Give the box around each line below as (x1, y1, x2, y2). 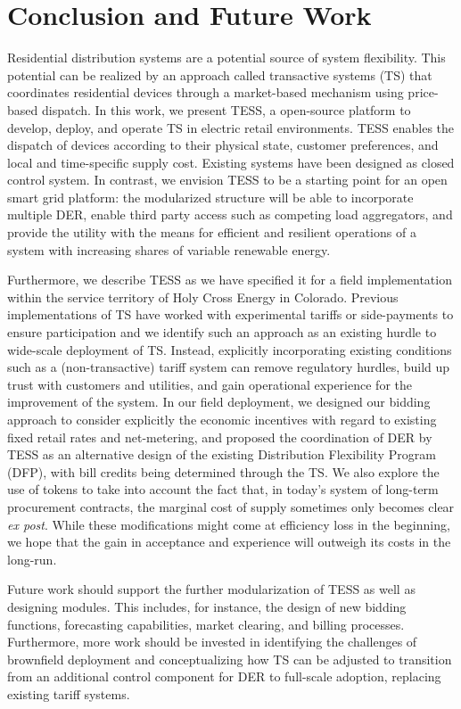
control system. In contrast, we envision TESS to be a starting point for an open (7, 170, 448, 189)
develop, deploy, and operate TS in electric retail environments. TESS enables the (7, 118, 455, 136)
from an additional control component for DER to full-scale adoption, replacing (7, 667, 441, 686)
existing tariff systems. (7, 684, 130, 703)
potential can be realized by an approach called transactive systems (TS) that (7, 65, 432, 84)
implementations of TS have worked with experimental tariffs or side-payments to (7, 305, 454, 324)
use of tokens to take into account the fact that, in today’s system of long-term (7, 480, 439, 499)
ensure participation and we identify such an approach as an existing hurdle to (7, 323, 437, 342)
